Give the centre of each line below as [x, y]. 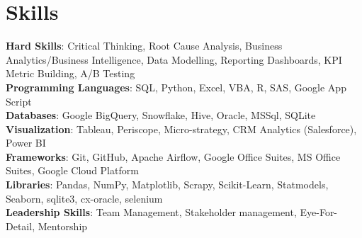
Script [19, 101]
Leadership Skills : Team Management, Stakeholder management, [151, 212]
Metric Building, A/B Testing [70, 73]
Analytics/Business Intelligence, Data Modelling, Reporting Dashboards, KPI [174, 59]
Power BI [26, 143]
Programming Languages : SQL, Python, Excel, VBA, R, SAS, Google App [176, 87]
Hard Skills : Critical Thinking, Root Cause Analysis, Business [144, 46]
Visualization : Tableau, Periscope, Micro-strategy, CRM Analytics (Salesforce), [181, 129]
